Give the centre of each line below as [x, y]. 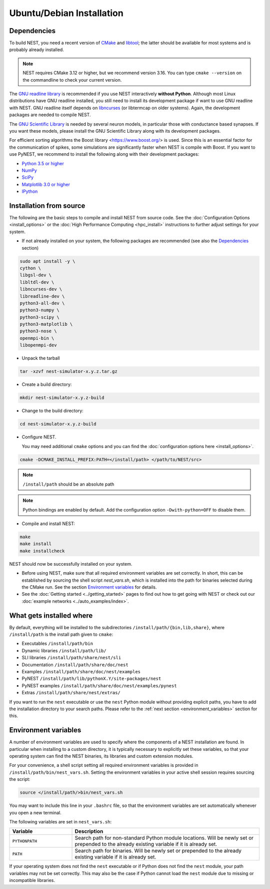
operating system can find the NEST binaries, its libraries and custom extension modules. [101, 756]
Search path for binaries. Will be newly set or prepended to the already [158, 851]
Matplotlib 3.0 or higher [46, 184]
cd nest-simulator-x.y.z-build [58, 424]
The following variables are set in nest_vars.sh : [60, 821]
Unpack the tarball [41, 358]
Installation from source [47, 205]
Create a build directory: [47, 384]
